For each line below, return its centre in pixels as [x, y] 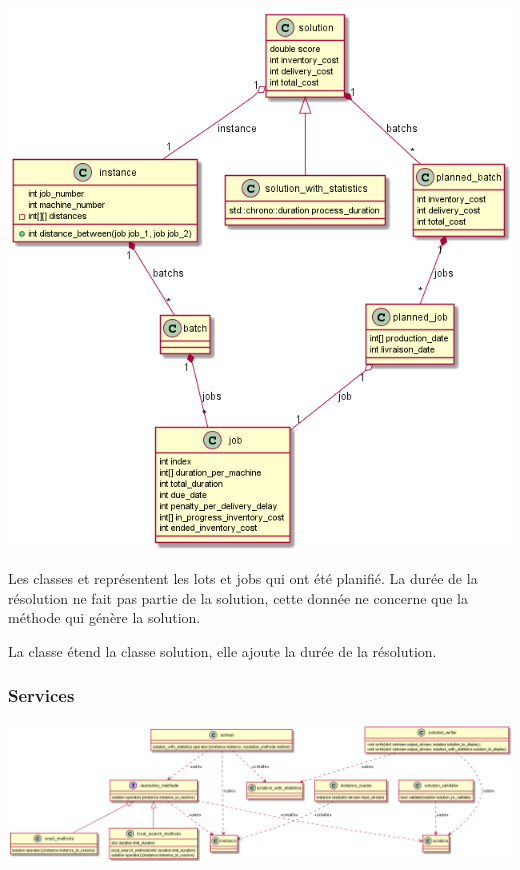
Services [41, 695]
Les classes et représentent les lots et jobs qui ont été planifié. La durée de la [243, 577]
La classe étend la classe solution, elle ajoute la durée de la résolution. [222, 650]
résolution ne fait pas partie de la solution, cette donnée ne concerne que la [238, 597]
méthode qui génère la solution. [104, 617]
